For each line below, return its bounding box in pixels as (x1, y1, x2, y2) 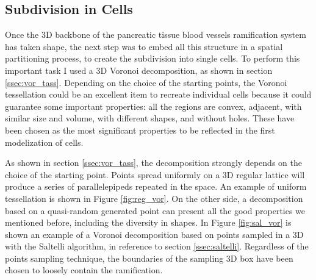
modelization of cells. (5, 135, 84, 148)
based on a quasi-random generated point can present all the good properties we (5, 204, 306, 217)
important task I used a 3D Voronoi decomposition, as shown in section (5, 63, 273, 76)
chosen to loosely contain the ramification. (5, 264, 163, 276)
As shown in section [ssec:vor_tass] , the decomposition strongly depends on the (5, 156, 302, 169)
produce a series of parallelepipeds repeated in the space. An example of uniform (5, 180, 307, 193)
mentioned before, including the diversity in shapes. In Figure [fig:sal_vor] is (5, 216, 292, 229)
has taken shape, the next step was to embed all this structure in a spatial (5, 40, 283, 52)
